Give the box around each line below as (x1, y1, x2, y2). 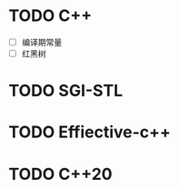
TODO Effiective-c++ (8, 122, 172, 143)
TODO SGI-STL (8, 81, 124, 101)
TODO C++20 (8, 164, 113, 184)
